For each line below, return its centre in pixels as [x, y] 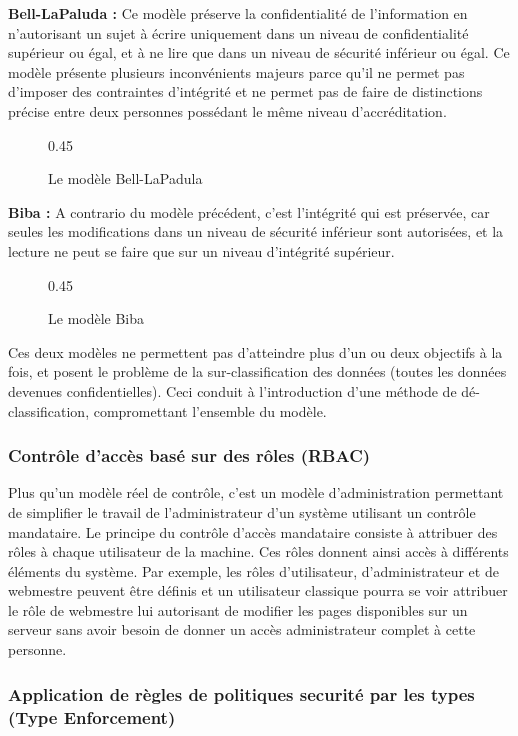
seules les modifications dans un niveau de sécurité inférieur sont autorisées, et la [256, 231]
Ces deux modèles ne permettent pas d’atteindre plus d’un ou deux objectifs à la [255, 351]
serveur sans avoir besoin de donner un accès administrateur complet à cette [242, 629]
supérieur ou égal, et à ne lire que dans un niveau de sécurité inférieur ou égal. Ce [259, 52]
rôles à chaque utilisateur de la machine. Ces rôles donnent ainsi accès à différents [258, 551]
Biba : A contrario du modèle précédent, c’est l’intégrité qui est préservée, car [249, 211]
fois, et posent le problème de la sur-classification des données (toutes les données [257, 371]
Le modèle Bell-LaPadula [125, 178]
